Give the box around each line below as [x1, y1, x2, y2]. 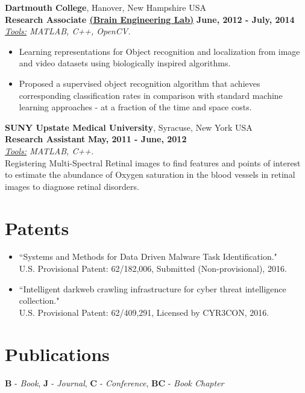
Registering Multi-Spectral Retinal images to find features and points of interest [5, 156, 301, 169]
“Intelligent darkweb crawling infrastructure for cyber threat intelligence [19, 282, 286, 295]
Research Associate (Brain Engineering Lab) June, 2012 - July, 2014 [5, 13, 295, 25]
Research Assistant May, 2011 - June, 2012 [5, 133, 187, 145]
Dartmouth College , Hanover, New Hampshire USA [5, 1, 206, 13]
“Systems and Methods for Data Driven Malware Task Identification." [19, 250, 277, 263]
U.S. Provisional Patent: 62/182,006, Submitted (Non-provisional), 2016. [19, 262, 287, 275]
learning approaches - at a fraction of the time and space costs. [19, 101, 252, 113]
